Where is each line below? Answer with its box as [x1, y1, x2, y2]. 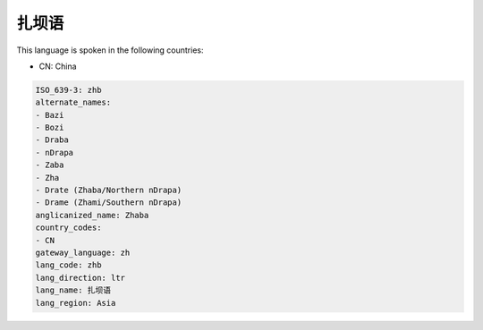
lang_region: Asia [35, 298, 116, 308]
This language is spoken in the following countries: [16, 45, 204, 55]
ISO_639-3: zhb [35, 85, 102, 95]
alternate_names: [35, 97, 112, 107]
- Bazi [35, 110, 64, 120]
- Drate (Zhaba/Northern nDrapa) [35, 185, 182, 196]
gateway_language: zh [35, 248, 131, 258]
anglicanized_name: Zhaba [35, 210, 149, 220]
